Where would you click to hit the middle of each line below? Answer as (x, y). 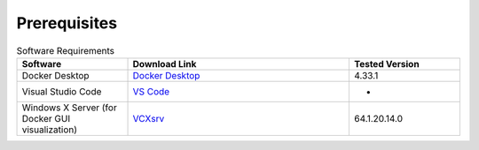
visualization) (50, 130)
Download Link (165, 64)
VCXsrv (149, 118)
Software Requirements (66, 50)
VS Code (151, 91)
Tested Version (387, 64)
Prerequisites (67, 23)
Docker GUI (46, 118)
